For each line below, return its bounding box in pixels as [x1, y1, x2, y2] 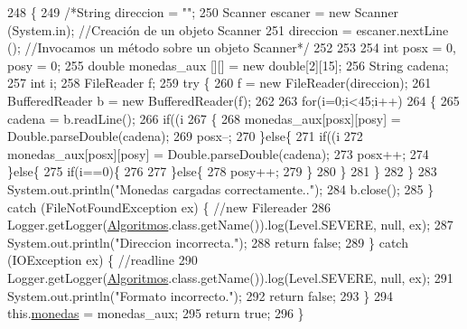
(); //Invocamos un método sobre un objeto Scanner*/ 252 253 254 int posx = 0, [7, 38, 456, 57]
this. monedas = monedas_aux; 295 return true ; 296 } [7, 304, 304, 323]
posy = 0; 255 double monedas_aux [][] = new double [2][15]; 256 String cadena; [7, 55, 449, 74]
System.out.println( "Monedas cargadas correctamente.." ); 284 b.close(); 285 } [7, 179, 434, 198]
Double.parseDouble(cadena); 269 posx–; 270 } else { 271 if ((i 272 [7, 127, 363, 146]
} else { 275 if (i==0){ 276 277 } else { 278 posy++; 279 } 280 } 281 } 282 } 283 [7, 162, 437, 181]
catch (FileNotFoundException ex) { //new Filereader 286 [7, 197, 331, 216]
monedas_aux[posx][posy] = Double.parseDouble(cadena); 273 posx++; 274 [7, 144, 429, 163]
